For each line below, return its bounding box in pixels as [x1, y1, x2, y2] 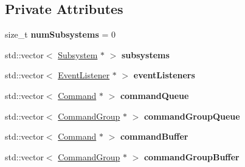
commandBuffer [120, 130, 188, 143]
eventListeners [133, 69, 195, 81]
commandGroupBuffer [143, 150, 240, 163]
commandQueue [120, 89, 189, 101]
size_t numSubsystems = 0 [5, 28, 116, 41]
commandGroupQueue [143, 109, 240, 122]
